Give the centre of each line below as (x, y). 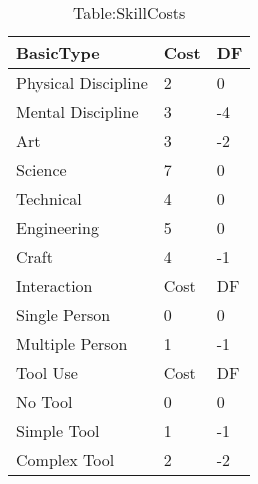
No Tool (44, 401)
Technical (49, 198)
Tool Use (47, 372)
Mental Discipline (77, 111)
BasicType (58, 52)
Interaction (54, 285)
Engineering (57, 227)
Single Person (63, 314)
